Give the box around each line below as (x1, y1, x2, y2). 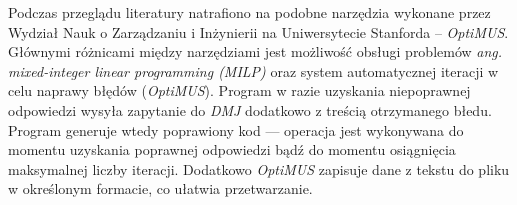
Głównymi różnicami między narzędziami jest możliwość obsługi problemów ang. (8, 41, 503, 62)
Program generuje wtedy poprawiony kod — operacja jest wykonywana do (8, 119, 464, 140)
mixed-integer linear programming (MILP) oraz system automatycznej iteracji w (8, 60, 499, 81)
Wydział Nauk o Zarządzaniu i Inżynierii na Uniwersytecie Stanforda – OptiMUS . (8, 21, 509, 42)
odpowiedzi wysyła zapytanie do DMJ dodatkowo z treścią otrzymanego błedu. (8, 99, 492, 120)
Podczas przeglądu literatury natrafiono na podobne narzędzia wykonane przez (8, 2, 491, 22)
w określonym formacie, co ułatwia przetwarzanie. (8, 178, 313, 199)
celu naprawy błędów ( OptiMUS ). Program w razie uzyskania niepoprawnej (8, 80, 471, 101)
